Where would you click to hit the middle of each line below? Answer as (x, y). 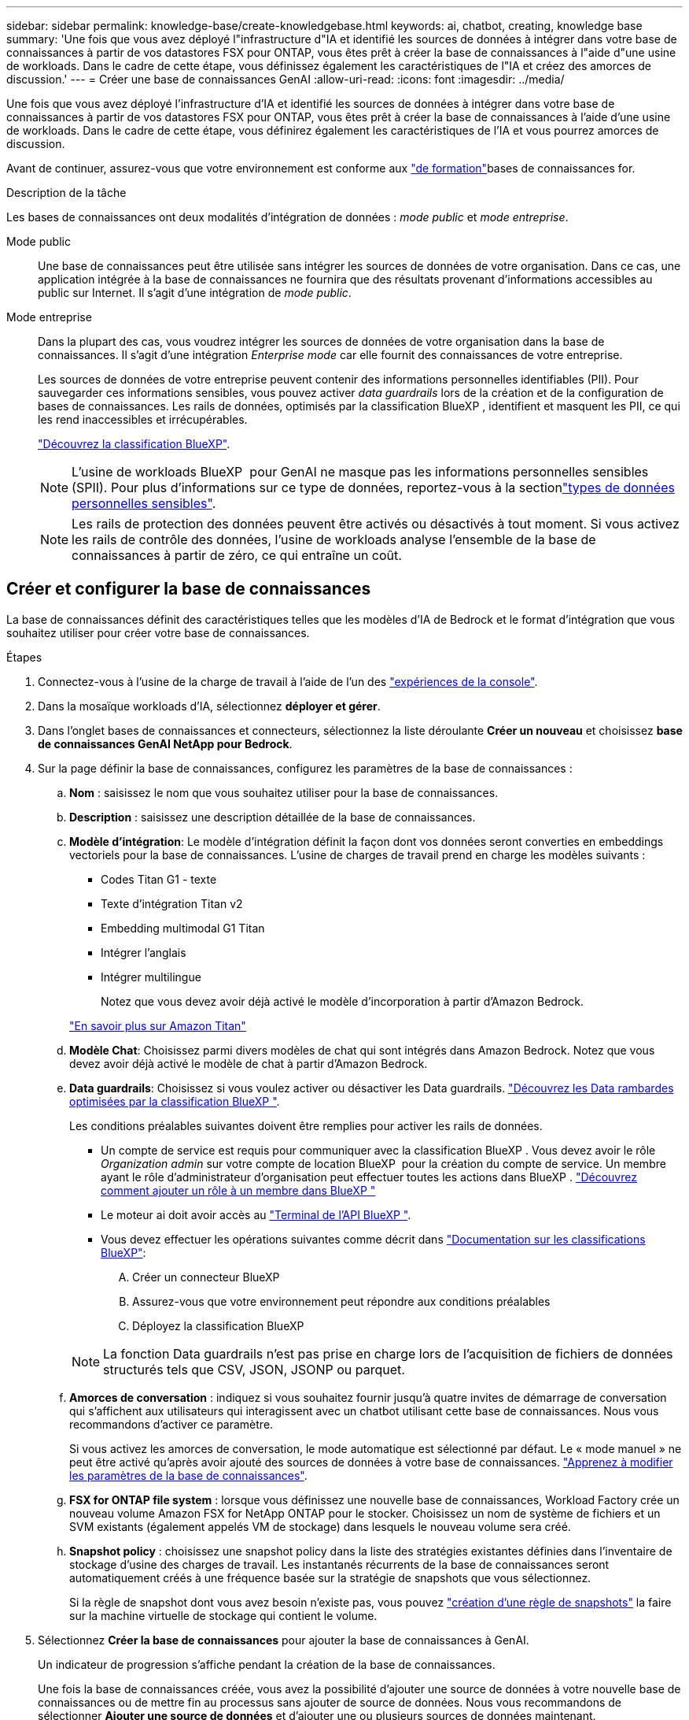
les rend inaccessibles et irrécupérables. (143, 419)
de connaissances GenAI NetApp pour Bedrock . (165, 743)
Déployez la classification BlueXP (218, 1325)
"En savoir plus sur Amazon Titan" (158, 1025)
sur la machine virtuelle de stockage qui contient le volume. (223, 1615)
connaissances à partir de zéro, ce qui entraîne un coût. (237, 555)
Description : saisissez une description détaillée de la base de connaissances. (273, 817)
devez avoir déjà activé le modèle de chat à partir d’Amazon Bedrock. (249, 1063)
